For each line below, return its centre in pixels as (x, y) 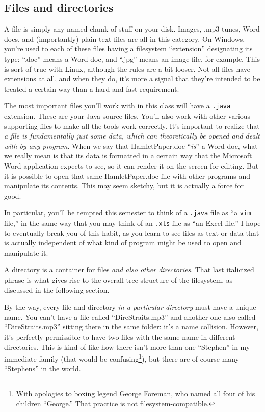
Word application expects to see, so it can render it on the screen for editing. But (131, 165)
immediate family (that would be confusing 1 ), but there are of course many (122, 358)
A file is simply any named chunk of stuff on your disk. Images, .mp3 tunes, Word (132, 29)
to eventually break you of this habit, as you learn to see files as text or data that (132, 232)
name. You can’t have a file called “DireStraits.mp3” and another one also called (130, 317)
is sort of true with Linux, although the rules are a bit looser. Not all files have (127, 68)
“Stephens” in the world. (43, 368)
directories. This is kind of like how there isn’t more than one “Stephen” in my (127, 347)
